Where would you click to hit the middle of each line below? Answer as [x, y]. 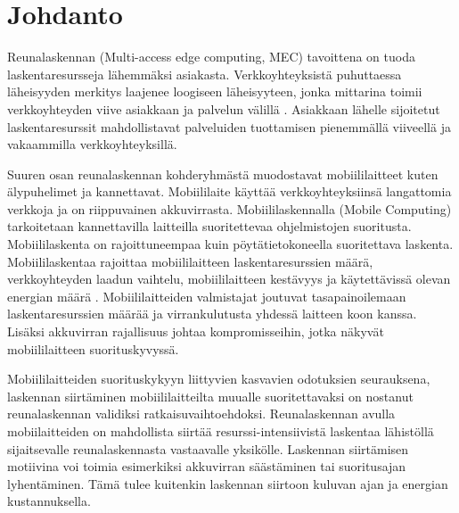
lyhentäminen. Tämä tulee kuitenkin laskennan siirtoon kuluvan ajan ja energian [228, 483]
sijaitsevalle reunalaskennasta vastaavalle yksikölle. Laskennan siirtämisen [208, 448]
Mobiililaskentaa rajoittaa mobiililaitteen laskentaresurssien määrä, [190, 261]
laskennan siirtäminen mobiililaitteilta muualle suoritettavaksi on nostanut [210, 396]
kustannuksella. [49, 501]
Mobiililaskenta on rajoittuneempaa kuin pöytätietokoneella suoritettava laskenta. [230, 244]
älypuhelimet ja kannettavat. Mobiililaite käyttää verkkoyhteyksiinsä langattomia [229, 191]
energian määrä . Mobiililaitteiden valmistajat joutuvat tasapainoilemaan [207, 296]
